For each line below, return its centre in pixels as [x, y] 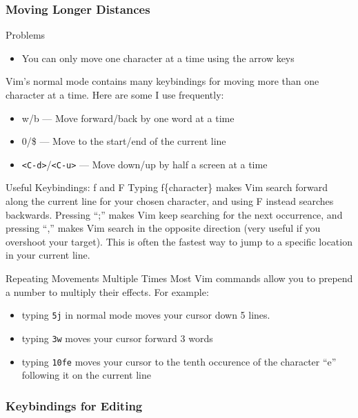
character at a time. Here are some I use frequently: [115, 94]
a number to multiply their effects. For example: [107, 291]
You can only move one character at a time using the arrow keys [158, 58]
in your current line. [48, 255]
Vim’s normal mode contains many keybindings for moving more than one [162, 81]
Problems [26, 35]
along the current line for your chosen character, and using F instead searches [170, 201]
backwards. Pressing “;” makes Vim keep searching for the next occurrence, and [174, 214]
